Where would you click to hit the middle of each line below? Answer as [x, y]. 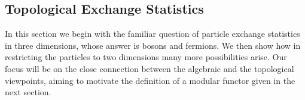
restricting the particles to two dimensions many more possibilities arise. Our [146, 57]
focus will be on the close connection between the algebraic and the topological [150, 68]
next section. [28, 92]
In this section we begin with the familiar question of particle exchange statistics [152, 34]
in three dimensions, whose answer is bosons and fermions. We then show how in [153, 45]
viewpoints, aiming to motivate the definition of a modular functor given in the [150, 80]
